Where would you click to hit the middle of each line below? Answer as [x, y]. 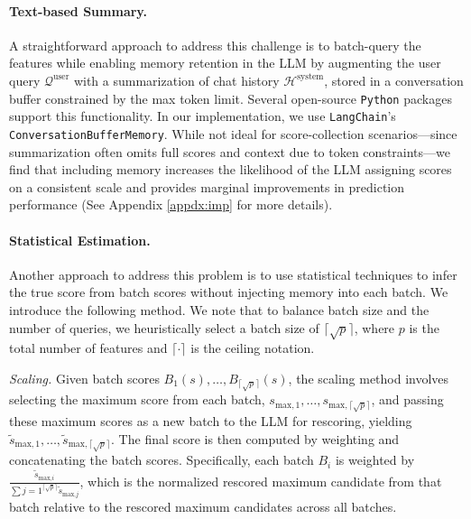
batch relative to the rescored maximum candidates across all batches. [203, 506]
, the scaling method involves [369, 378]
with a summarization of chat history [176, 80]
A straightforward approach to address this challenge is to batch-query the [215, 45]
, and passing [407, 399]
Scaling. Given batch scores [84, 378]
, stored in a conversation [394, 80]
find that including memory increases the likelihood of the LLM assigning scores [231, 169]
